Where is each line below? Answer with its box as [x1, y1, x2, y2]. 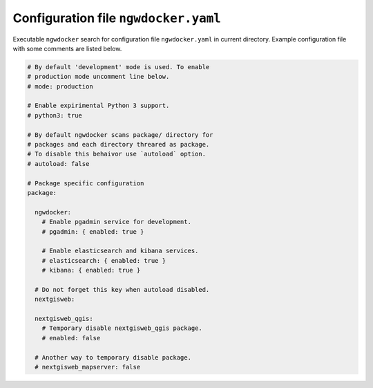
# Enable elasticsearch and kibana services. [41, 247, 199, 255]
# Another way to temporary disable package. [35, 353, 191, 361]
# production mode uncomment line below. [27, 73, 170, 81]
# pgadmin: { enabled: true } [41, 228, 144, 235]
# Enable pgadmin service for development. [41, 218, 191, 226]
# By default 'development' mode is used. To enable [27, 63, 210, 71]
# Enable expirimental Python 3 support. [27, 102, 170, 110]
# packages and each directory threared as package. [27, 140, 210, 149]
